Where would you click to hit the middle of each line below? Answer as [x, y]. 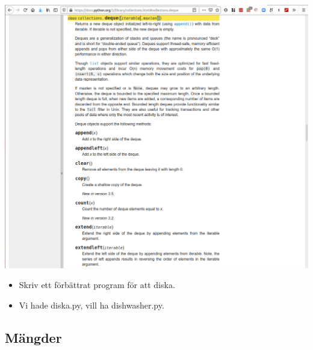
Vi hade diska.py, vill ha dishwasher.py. [91, 305]
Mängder [33, 337]
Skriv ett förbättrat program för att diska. [97, 285]
